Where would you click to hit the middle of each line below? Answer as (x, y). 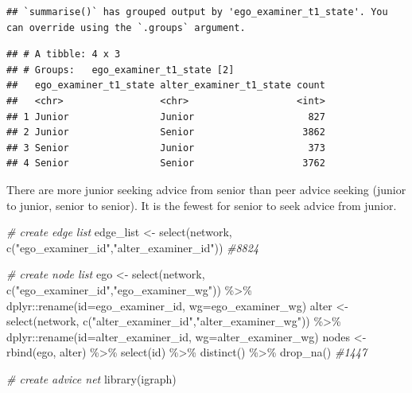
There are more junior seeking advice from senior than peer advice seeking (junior (206, 189)
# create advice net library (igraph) (91, 378)
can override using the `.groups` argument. (126, 27)
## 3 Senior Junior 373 (166, 148)
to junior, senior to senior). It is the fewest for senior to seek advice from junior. (202, 205)
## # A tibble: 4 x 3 (64, 54)
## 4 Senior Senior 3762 (166, 163)
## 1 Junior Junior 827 (166, 117)
